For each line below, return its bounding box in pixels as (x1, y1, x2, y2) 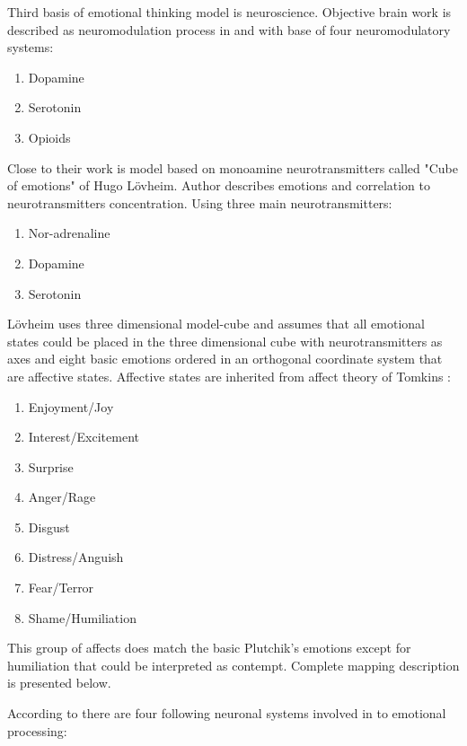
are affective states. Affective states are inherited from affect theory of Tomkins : (7, 366, 452, 385)
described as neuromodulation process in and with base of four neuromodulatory (7, 20, 451, 39)
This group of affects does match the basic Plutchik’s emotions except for (7, 638, 411, 657)
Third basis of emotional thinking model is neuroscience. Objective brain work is (7, 3, 452, 21)
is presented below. (7, 673, 111, 692)
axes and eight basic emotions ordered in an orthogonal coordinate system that (7, 349, 443, 368)
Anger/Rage (28, 487, 96, 506)
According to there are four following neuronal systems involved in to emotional (7, 704, 446, 723)
